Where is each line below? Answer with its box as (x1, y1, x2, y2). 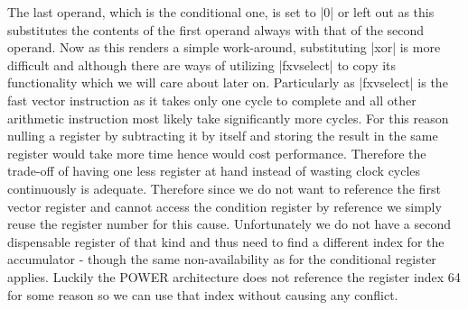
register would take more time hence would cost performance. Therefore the (7, 143, 426, 162)
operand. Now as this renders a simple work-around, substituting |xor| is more (7, 38, 441, 57)
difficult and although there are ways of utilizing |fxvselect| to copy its (7, 55, 397, 74)
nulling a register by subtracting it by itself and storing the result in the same (7, 126, 438, 145)
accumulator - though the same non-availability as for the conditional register (7, 250, 436, 269)
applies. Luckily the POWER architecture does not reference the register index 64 (7, 267, 461, 286)
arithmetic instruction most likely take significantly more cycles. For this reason (7, 108, 449, 127)
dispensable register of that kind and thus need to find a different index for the (7, 232, 445, 251)
